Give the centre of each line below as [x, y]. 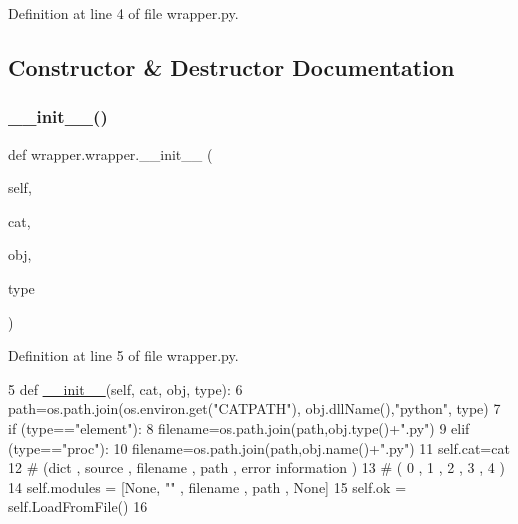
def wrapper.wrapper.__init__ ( [110, 153]
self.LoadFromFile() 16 [78, 506]
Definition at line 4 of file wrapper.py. [123, 13]
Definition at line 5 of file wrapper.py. [123, 355]
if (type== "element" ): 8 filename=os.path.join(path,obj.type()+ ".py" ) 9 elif [239, 427]
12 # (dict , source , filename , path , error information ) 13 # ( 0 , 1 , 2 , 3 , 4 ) [256, 467]
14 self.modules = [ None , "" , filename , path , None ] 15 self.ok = [207, 486]
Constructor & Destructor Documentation [231, 66]
